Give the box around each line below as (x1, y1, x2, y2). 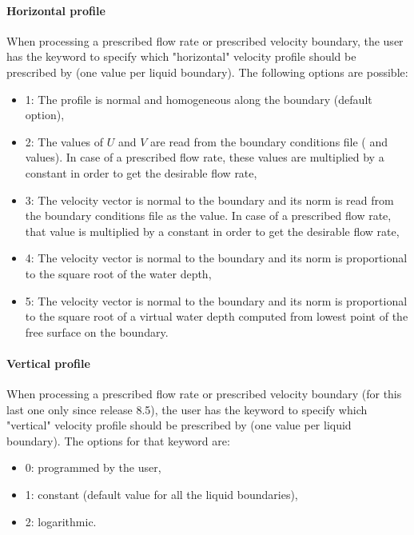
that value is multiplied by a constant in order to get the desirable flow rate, (25, 222, 400, 239)
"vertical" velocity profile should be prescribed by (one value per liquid (6, 417, 352, 433)
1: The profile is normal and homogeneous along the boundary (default (25, 90, 372, 107)
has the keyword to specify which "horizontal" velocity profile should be (6, 48, 356, 65)
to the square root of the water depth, (25, 265, 212, 281)
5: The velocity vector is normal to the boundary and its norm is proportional (25, 292, 408, 309)
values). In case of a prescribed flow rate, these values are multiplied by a (25, 149, 384, 166)
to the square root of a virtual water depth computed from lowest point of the (25, 308, 408, 325)
